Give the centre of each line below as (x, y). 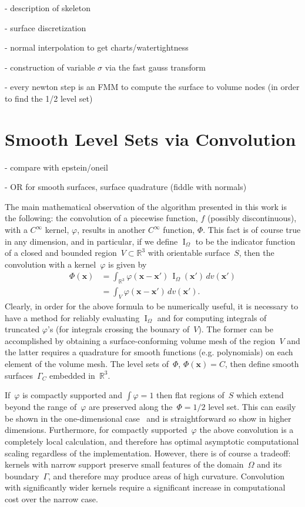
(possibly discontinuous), (252, 218)
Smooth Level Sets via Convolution (150, 139)
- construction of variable (50, 67)
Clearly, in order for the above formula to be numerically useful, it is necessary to (152, 306)
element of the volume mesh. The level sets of (87, 364)
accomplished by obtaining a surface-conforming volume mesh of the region (140, 340)
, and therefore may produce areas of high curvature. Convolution (167, 476)
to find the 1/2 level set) (49, 98)
